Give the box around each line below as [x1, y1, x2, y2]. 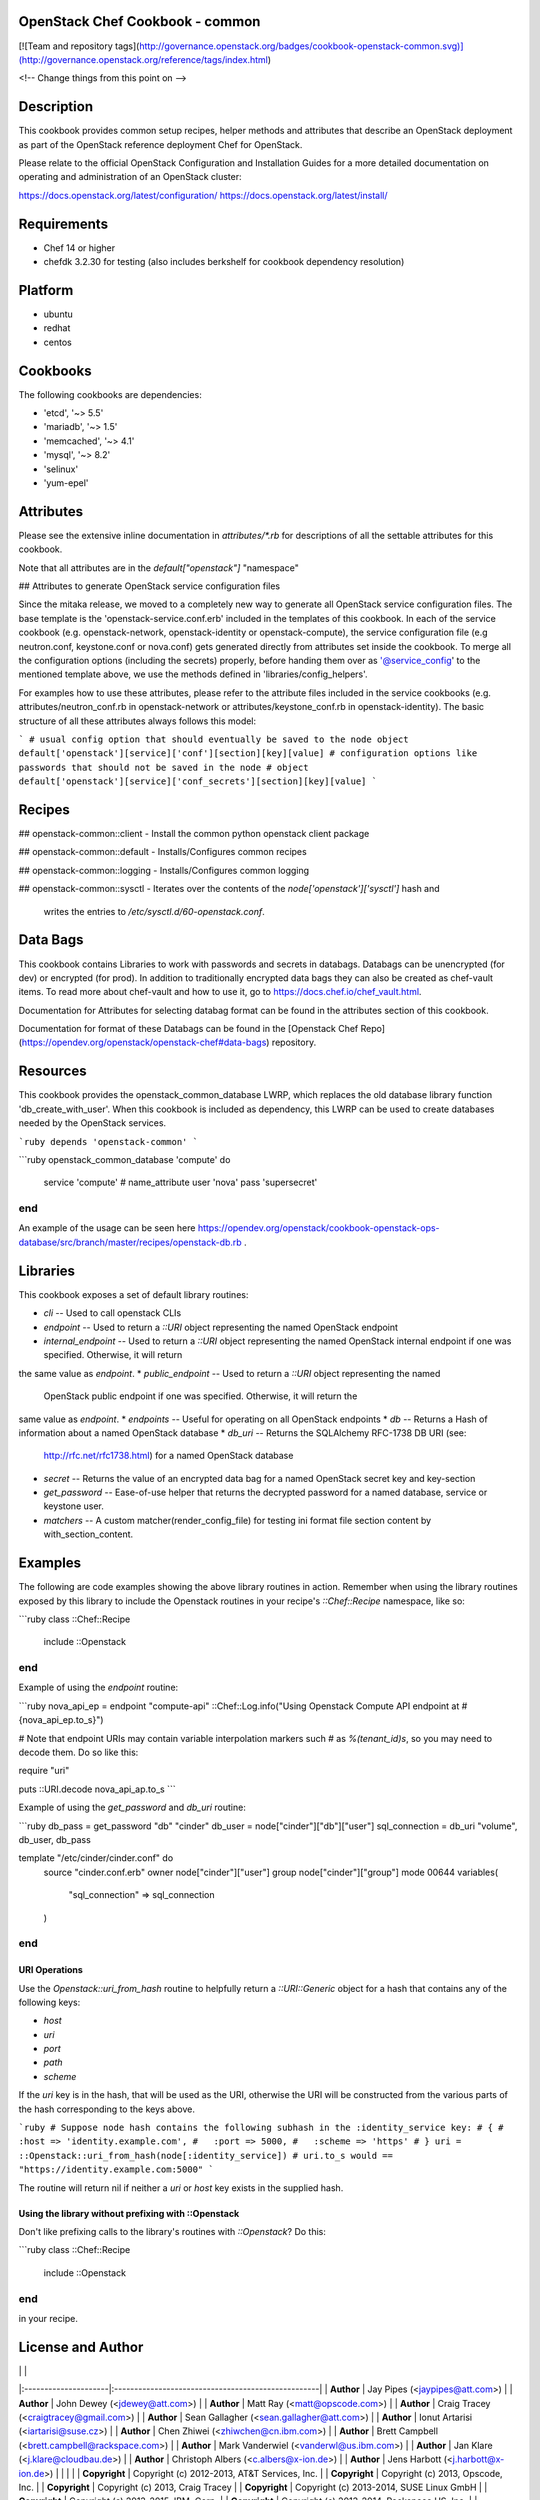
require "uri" [18, 1765, 70, 1777]
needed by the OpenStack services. [18, 1117, 167, 1129]
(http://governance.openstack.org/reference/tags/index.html [18, 53, 269, 65]
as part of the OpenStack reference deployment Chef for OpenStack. [18, 138, 303, 150]
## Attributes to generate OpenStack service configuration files [18, 580, 280, 592]
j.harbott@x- [452, 2453, 505, 2465]
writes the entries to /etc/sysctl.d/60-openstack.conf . [43, 905, 265, 917]
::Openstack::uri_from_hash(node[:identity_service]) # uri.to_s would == [18, 2150, 394, 2161]
